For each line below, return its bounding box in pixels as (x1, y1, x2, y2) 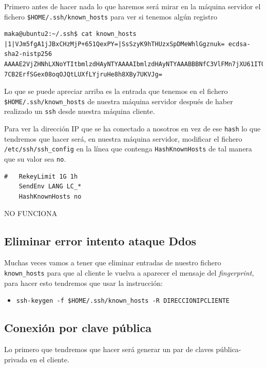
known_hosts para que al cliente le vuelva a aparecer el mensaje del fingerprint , (4, 267, 254, 278)
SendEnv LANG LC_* (18, 183, 82, 190)
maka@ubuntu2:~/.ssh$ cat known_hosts (4, 30, 137, 38)
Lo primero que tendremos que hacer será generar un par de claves (4, 343, 214, 354)
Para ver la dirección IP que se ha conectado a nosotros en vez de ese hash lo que (4, 123, 261, 134)
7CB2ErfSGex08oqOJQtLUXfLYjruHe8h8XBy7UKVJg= (4, 70, 162, 78)
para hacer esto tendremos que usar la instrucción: (4, 277, 163, 288)
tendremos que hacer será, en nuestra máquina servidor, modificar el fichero (4, 133, 242, 144)
